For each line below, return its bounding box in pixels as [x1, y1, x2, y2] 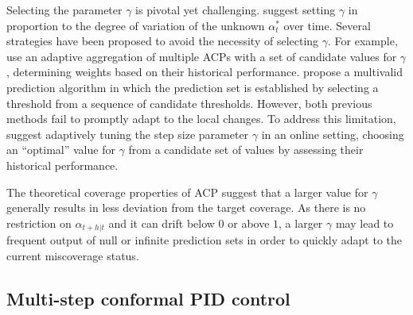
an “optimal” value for [6, 141, 115, 158]
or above [228, 214, 270, 231]
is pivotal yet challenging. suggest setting [135, 2, 336, 17]
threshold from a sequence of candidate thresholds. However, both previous [6, 94, 372, 111]
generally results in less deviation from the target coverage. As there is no [6, 199, 366, 216]
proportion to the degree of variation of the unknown [6, 17, 265, 33]
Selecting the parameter [6, 2, 123, 17]
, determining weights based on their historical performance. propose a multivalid [6, 63, 403, 80]
